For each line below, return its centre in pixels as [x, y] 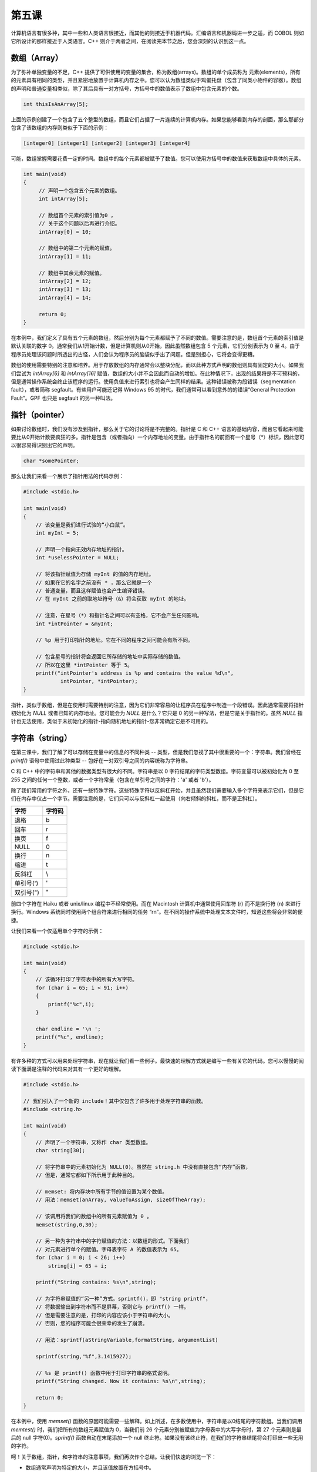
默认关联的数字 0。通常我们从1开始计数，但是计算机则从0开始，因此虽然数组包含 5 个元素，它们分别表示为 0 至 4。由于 [156, 346]
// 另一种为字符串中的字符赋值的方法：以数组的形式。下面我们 [112, 1241]
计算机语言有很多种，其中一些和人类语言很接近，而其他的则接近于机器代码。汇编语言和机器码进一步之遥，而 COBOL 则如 [158, 33]
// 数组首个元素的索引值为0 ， [77, 215]
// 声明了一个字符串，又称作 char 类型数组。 [93, 1142]
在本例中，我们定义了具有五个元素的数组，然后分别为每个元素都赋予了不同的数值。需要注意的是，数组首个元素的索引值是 [157, 337]
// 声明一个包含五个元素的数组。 [79, 190]
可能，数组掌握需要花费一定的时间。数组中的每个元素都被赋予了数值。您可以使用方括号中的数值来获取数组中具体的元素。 [157, 158]
